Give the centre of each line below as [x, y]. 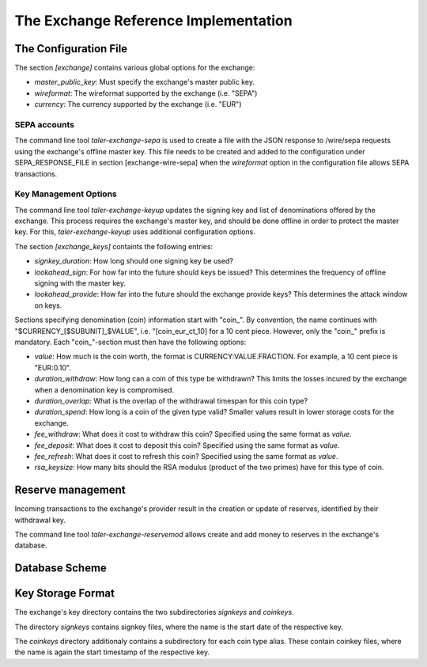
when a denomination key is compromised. [104, 390]
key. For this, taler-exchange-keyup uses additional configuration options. [135, 232]
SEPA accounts [45, 125]
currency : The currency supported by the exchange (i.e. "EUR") [138, 104]
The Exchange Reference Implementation [153, 21]
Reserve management [70, 490]
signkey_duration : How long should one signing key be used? [134, 261]
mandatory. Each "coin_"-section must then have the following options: [130, 342]
